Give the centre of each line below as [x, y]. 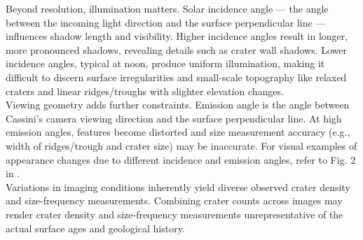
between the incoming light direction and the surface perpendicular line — [166, 22]
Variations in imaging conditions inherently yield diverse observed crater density [178, 186]
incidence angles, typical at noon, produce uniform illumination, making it [165, 63]
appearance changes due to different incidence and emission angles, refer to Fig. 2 [181, 159]
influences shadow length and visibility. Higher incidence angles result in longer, [177, 36]
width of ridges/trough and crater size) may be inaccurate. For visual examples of [181, 145]
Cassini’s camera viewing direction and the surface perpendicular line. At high [174, 118]
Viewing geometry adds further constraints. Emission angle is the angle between [178, 105]
